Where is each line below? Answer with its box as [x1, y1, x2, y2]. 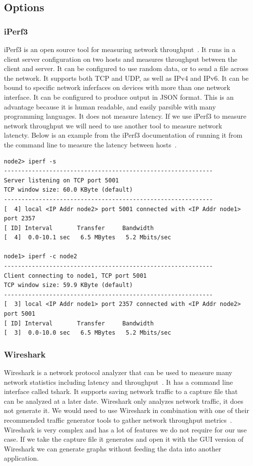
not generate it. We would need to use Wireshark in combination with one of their [4, 405, 249, 415]
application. [4, 453, 39, 463]
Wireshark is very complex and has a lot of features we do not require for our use [4, 424, 247, 434]
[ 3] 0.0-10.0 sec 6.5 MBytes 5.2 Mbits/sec [4, 329, 171, 337]
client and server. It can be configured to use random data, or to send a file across [4, 63, 249, 73]
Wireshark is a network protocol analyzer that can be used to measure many [4, 367, 233, 377]
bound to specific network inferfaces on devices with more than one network [4, 82, 231, 92]
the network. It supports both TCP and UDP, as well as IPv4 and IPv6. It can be [4, 72, 249, 83]
